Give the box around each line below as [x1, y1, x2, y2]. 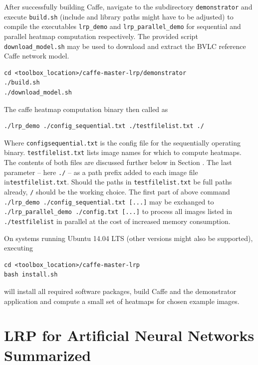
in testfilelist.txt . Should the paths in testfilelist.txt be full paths [4, 176, 232, 187]
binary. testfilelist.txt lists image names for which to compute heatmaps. [4, 147, 242, 157]
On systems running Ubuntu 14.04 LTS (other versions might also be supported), [4, 232, 253, 243]
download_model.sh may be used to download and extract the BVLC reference [4, 40, 246, 51]
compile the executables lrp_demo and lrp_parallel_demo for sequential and [4, 21, 241, 31]
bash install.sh [4, 271, 58, 278]
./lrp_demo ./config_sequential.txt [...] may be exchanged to [4, 196, 214, 206]
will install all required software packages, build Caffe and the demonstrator [4, 286, 237, 296]
